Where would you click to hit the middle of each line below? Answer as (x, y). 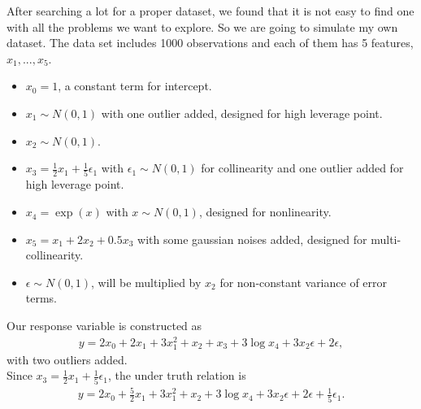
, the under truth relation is (177, 375)
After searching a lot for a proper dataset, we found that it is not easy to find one (210, 11)
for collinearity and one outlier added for (302, 168)
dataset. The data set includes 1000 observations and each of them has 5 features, (210, 43)
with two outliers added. (67, 359)
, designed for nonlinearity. (265, 212)
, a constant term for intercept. (135, 86)
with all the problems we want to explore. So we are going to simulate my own (202, 26)
